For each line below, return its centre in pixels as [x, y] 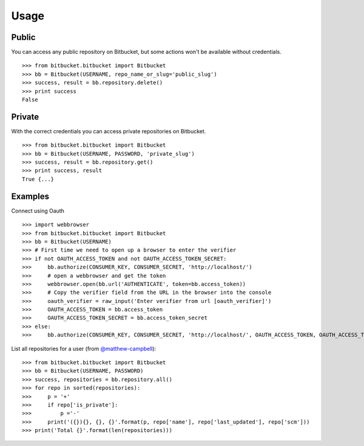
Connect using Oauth [38, 211]
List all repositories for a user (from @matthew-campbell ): [84, 348]
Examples [30, 196]
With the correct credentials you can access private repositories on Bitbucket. [109, 131]
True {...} [38, 179]
